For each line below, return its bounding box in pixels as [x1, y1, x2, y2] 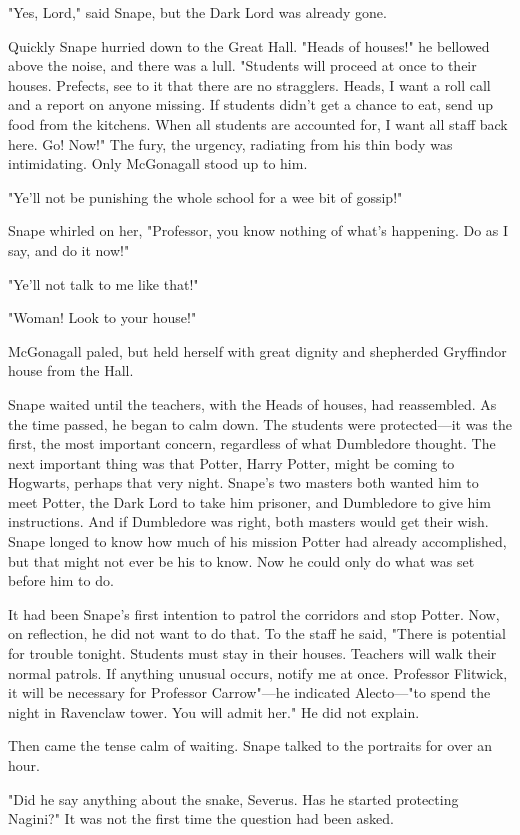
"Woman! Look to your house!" [8, 307, 197, 328]
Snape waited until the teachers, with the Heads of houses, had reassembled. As [8, 393, 497, 414]
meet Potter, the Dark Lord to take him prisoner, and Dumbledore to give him [8, 491, 491, 512]
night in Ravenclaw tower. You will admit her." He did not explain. [8, 701, 420, 722]
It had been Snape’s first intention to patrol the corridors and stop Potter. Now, [8, 603, 500, 624]
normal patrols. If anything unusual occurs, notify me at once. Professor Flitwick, [8, 662, 508, 683]
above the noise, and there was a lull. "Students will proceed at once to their [8, 55, 477, 76]
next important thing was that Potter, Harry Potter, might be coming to [8, 452, 455, 473]
